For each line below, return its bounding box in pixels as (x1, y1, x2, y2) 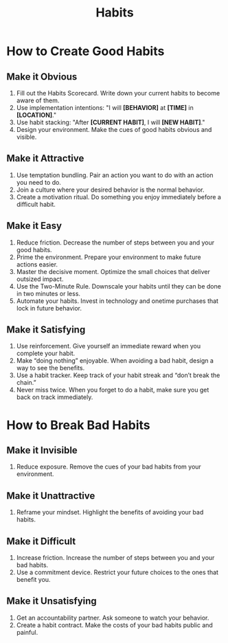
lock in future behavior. (16, 304, 82, 312)
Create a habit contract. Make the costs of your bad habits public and (16, 620, 214, 629)
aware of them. (16, 96, 60, 104)
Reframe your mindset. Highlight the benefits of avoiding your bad (16, 508, 204, 517)
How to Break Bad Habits (6, 417, 150, 433)
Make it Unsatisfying (6, 596, 97, 607)
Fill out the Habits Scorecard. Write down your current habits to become (16, 89, 220, 97)
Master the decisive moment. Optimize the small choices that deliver (16, 267, 211, 275)
